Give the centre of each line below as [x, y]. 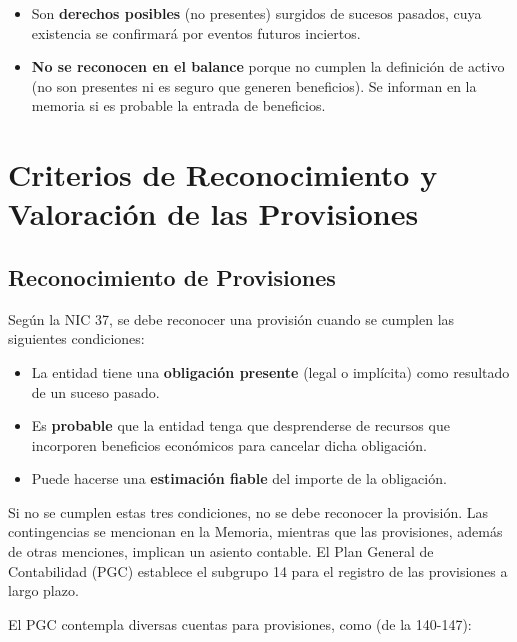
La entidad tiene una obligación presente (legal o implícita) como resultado [270, 371]
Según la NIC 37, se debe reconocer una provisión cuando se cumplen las [231, 318]
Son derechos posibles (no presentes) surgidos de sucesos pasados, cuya [256, 13]
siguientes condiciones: [76, 338]
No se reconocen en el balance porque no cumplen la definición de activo [268, 66]
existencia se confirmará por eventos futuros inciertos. [196, 32]
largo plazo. [43, 590]
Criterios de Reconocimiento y [223, 174]
